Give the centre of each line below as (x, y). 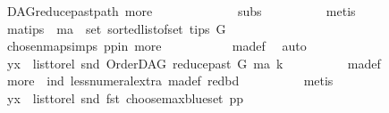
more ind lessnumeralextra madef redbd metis (170, 81)
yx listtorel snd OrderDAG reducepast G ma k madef (194, 63)
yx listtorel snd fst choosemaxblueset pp (125, 97)
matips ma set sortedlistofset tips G (116, 28)
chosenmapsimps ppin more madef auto (156, 46)
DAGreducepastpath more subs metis (181, 11)
